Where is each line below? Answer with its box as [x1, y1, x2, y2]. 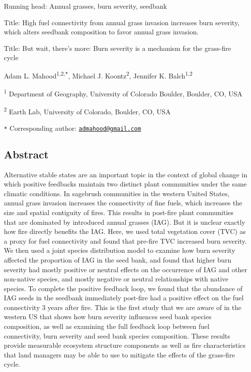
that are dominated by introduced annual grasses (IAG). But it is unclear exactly [4, 217, 245, 227]
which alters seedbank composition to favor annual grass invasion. [4, 27, 199, 37]
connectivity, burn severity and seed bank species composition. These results [4, 330, 230, 341]
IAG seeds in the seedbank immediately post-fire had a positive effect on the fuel [4, 293, 244, 303]
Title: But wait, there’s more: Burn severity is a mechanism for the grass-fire [4, 43, 231, 53]
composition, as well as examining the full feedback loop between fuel [4, 321, 209, 331]
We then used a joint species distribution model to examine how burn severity [4, 245, 236, 255]
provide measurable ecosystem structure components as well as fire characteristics [4, 340, 246, 350]
